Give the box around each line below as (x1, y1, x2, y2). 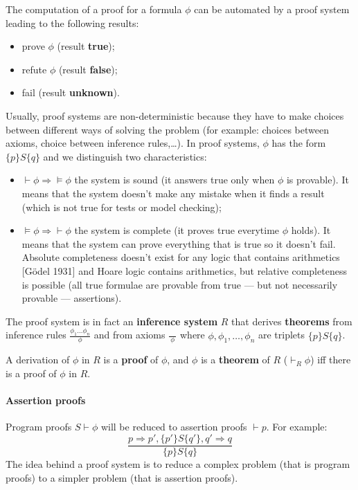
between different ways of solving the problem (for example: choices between (6, 122, 329, 136)
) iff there (310, 352, 351, 367)
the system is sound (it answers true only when (74, 172, 275, 187)
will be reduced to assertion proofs (100, 419, 247, 434)
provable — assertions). (21, 291, 122, 305)
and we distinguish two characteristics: (43, 149, 207, 163)
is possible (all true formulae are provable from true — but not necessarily (21, 277, 338, 291)
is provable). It (286, 172, 349, 187)
